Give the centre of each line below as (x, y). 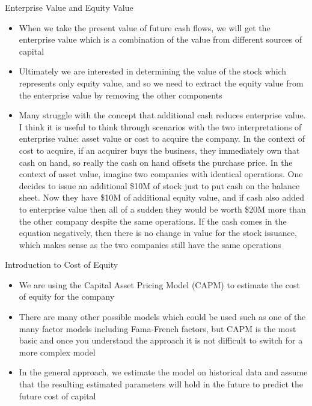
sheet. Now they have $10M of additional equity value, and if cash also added (162, 197)
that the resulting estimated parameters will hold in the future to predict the (161, 384)
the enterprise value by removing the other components (121, 95)
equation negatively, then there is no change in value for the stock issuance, (158, 233)
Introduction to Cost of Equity (62, 265)
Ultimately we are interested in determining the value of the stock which (153, 71)
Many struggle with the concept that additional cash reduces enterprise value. (162, 115)
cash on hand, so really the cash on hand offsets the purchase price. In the (156, 162)
